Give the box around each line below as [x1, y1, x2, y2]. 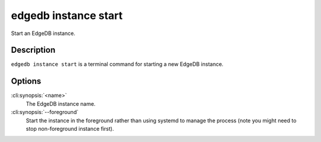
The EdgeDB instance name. [26, 100, 96, 107]
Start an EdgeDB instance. [11, 30, 75, 37]
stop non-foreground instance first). [26, 125, 114, 132]
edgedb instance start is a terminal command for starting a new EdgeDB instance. [11, 61, 224, 68]
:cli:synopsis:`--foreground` [11, 109, 78, 116]
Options [11, 76, 42, 86]
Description [11, 45, 56, 55]
